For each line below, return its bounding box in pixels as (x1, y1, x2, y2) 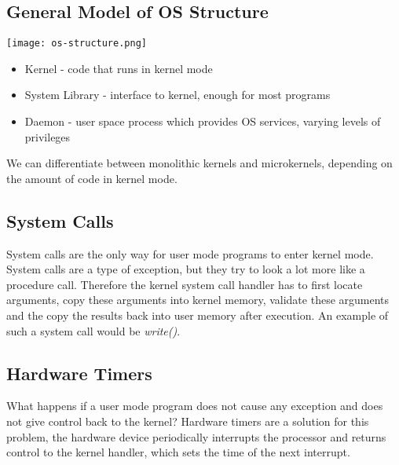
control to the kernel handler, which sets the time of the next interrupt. (6, 444, 350, 460)
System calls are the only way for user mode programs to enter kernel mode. (6, 245, 374, 262)
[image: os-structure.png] (6, 38, 147, 49)
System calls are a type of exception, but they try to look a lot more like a (6, 261, 365, 277)
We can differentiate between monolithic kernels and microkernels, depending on (6, 155, 393, 171)
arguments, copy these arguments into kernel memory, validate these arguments (6, 291, 390, 308)
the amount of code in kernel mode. (6, 170, 178, 186)
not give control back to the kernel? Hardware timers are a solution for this (6, 412, 369, 429)
